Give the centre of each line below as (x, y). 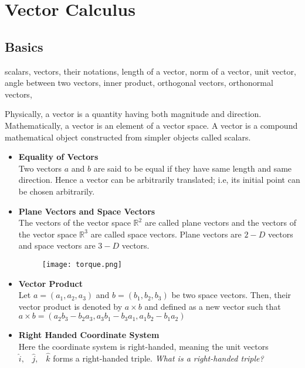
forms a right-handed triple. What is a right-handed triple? (158, 358)
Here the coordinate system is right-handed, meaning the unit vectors (143, 346)
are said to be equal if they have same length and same (193, 168)
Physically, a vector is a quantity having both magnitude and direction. (133, 114)
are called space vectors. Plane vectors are (166, 234)
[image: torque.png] (82, 264)
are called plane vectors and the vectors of (220, 223)
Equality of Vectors (58, 157)
